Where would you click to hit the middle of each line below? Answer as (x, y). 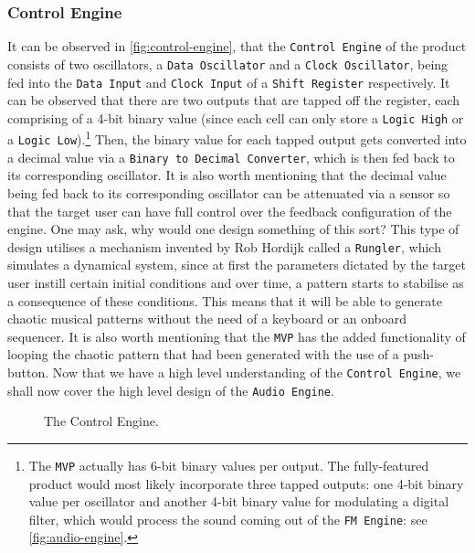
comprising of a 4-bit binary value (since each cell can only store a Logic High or (236, 117)
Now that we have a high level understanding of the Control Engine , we (257, 372)
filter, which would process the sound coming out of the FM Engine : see (228, 519)
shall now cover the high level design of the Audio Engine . (171, 390)
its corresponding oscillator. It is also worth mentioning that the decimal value (227, 175)
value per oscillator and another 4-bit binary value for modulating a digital (239, 501)
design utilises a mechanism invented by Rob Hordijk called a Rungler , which (224, 246)
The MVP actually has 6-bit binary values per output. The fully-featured (229, 465)
